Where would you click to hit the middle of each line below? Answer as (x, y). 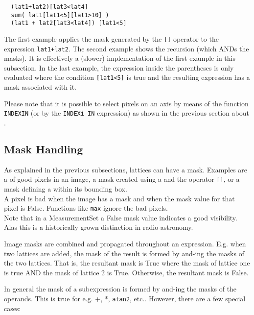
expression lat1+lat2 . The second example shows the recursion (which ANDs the (127, 48)
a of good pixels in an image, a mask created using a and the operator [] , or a (122, 179)
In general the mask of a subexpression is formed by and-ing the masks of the (120, 289)
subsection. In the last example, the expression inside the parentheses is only (119, 67)
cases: (12, 308)
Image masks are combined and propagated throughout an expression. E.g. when (125, 244)
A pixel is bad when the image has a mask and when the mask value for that (119, 198)
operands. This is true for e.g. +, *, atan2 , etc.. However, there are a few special (125, 299)
